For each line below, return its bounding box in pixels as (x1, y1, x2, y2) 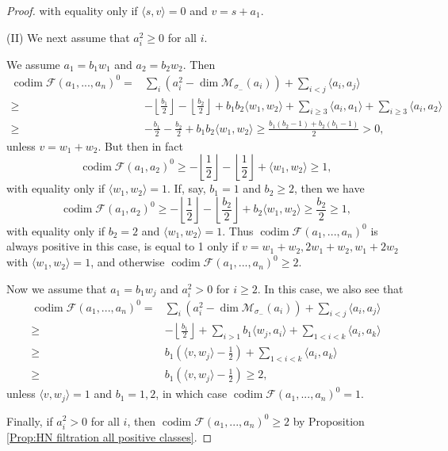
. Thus (222, 222, 254, 239)
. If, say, (167, 180, 206, 197)
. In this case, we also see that (257, 280, 404, 296)
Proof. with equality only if (6, 2, 138, 18)
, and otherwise (90, 254, 165, 270)
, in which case (155, 385, 228, 402)
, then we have (293, 180, 365, 197)
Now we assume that (6, 280, 107, 296)
